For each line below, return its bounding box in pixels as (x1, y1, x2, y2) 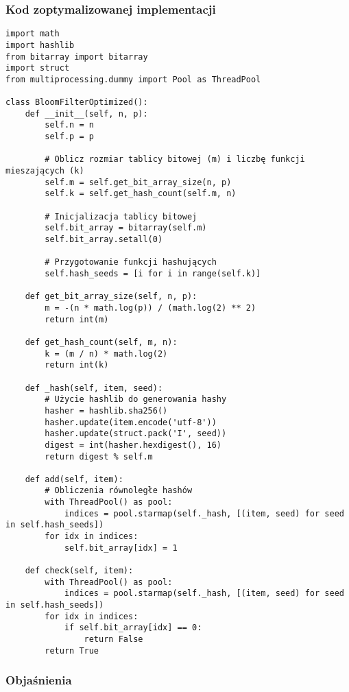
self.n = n (45, 120, 94, 130)
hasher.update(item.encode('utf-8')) (45, 417, 217, 427)
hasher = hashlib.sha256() (45, 405, 168, 416)
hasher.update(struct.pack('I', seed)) (45, 429, 227, 439)
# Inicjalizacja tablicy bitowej (45, 211, 197, 222)
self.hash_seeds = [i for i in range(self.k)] (45, 269, 261, 278)
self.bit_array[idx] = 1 (64, 542, 178, 553)
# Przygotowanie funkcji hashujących (45, 257, 217, 267)
